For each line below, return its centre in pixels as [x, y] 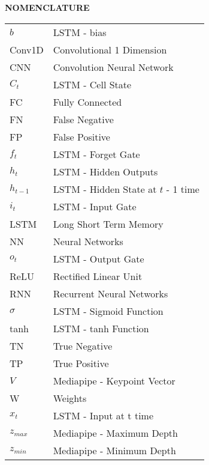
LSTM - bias [80, 32]
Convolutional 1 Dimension [110, 49]
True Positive [81, 363]
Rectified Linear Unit [98, 276]
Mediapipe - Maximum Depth [115, 433]
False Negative [83, 119]
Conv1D [27, 49]
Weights [70, 398]
